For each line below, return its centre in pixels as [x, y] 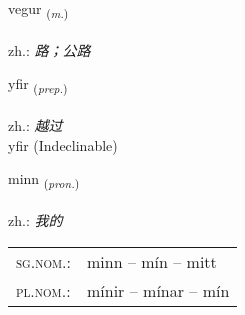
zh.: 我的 [35, 219]
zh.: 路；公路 [49, 49]
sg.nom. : [43, 261]
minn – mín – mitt [152, 261]
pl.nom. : [43, 290]
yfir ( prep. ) [38, 85]
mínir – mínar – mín [158, 290]
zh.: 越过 [35, 125]
